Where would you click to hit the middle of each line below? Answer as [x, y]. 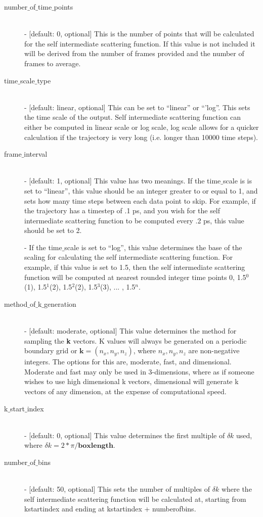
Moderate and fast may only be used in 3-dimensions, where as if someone [139, 371]
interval [36, 154]
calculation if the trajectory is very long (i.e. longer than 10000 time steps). [141, 137]
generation [60, 303]
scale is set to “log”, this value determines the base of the [153, 247]
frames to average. [53, 63]
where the [236, 489]
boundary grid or [51, 350]
